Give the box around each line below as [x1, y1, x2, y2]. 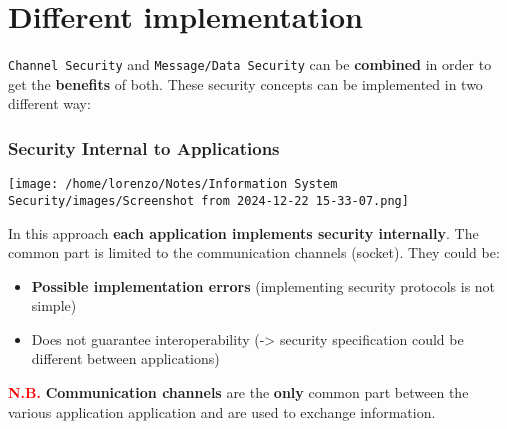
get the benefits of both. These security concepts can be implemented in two [8, 73, 483, 94]
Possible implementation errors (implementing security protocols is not [31, 275, 496, 296]
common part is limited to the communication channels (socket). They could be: [8, 242, 500, 263]
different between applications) [31, 348, 220, 369]
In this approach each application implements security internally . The [8, 222, 479, 243]
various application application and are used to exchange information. [8, 401, 436, 422]
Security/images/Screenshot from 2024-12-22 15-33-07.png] [8, 193, 409, 208]
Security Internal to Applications [8, 135, 280, 160]
